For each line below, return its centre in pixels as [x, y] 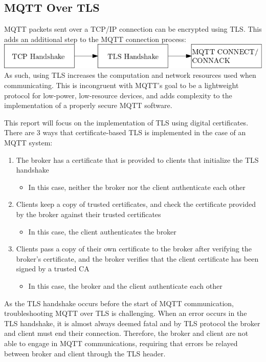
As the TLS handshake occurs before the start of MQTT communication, [119, 303]
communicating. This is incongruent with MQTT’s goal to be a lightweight [121, 85]
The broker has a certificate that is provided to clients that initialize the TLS [137, 159]
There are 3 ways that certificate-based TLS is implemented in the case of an [125, 132]
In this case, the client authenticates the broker [102, 231]
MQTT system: [28, 142]
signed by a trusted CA [53, 269]
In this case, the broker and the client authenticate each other [125, 285]
